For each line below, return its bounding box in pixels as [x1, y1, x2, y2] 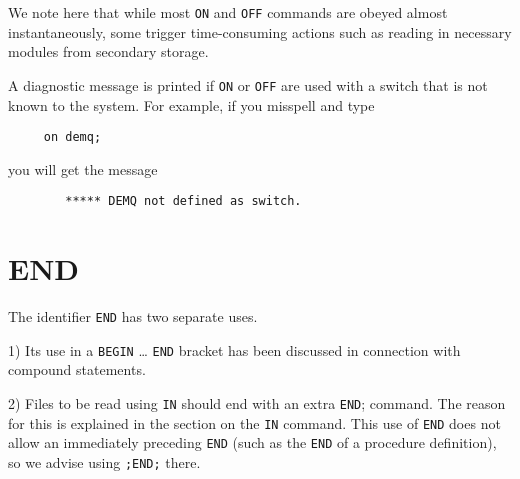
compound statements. [8, 359, 146, 380]
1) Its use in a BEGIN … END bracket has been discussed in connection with [8, 339, 461, 360]
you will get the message [8, 158, 158, 179]
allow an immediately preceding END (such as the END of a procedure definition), [8, 432, 497, 453]
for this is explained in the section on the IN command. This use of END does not [8, 412, 501, 433]
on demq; [43, 130, 102, 145]
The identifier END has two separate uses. [8, 306, 258, 327]
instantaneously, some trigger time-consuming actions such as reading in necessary [8, 21, 512, 42]
